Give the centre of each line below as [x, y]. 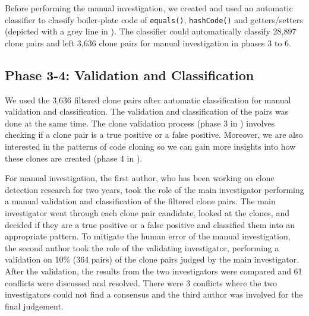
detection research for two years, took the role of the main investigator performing [154, 189]
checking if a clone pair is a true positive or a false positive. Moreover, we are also [154, 135]
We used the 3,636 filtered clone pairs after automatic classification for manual [148, 99]
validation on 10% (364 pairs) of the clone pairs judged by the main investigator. [152, 259]
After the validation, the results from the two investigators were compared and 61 [154, 271]
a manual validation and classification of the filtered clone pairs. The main [140, 201]
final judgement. [34, 306]
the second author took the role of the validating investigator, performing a [142, 247]
